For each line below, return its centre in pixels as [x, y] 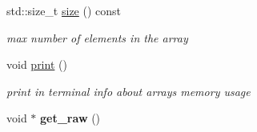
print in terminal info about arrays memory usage [128, 91]
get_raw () [70, 118]
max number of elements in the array [97, 37]
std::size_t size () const [64, 10]
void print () [37, 64]
